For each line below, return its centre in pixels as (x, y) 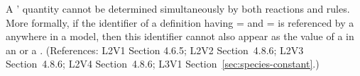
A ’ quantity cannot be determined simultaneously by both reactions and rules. (178, 8)
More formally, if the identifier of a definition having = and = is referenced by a (180, 22)
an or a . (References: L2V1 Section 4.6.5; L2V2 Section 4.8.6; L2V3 (155, 50)
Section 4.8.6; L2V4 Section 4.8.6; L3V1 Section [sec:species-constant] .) (163, 64)
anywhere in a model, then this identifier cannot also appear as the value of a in (180, 36)
